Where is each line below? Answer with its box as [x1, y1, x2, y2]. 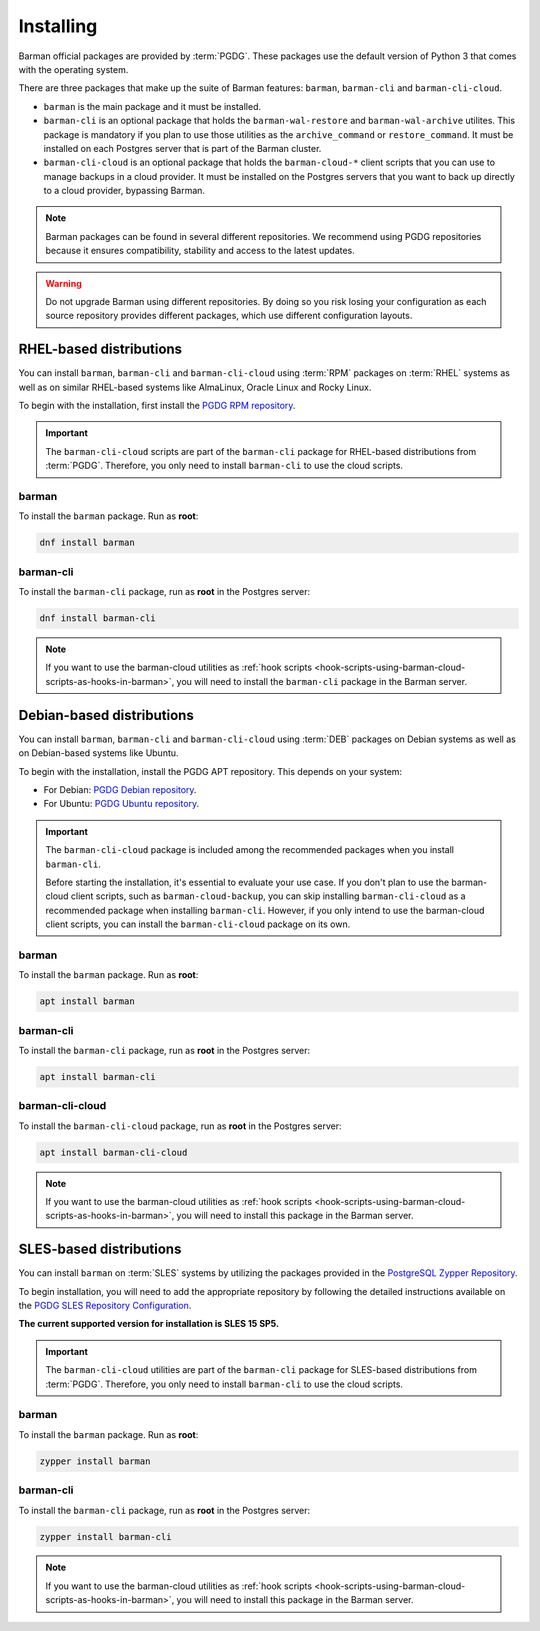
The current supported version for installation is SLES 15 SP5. [18, 1318, 280, 1330]
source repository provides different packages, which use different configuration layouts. [45, 310, 413, 322]
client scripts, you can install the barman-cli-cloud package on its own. [45, 918, 351, 930]
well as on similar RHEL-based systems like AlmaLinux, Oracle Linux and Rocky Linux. [18, 381, 372, 393]
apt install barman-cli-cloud [39, 1146, 188, 1158]
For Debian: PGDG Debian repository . [43, 783, 197, 795]
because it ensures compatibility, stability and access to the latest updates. [45, 245, 355, 257]
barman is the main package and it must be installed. [43, 100, 262, 112]
